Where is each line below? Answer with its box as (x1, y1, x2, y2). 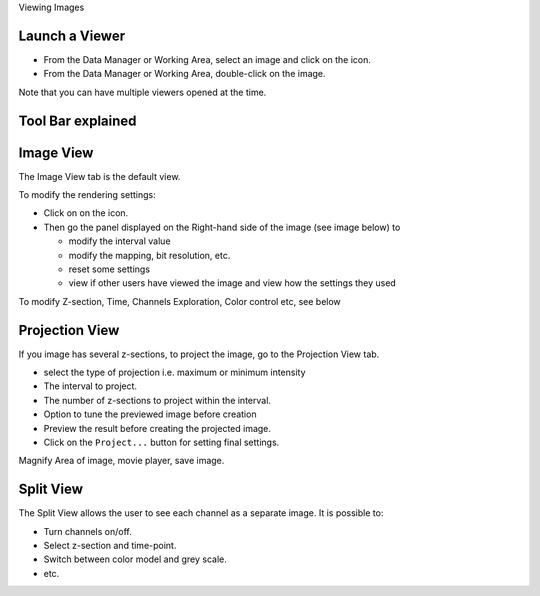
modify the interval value (68, 235, 171, 247)
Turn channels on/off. (43, 525, 132, 537)
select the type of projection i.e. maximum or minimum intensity (43, 366, 306, 379)
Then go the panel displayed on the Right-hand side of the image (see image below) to (43, 221, 401, 233)
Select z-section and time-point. (43, 540, 177, 552)
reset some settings (68, 263, 150, 275)
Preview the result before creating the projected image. (43, 422, 272, 434)
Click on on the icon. (43, 207, 129, 219)
